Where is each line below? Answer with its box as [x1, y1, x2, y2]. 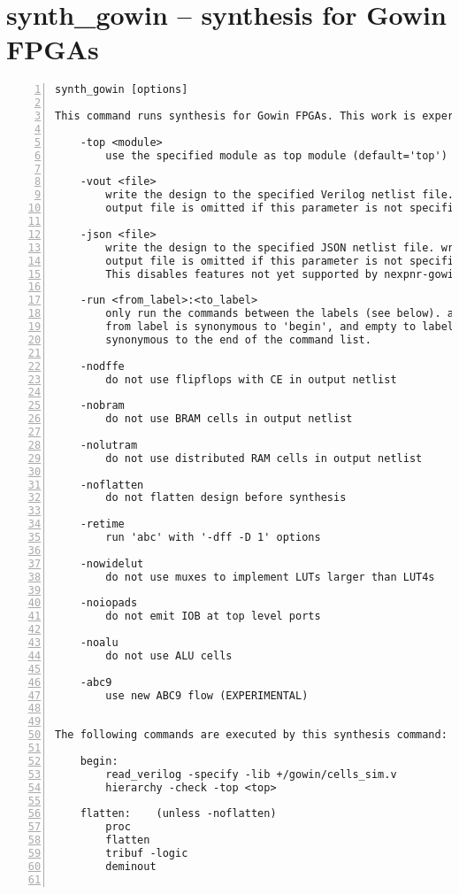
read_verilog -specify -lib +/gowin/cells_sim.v [105, 767, 397, 781]
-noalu [80, 636, 119, 650]
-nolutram [80, 438, 138, 451]
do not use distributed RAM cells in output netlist [105, 451, 423, 465]
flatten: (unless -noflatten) [80, 807, 277, 821]
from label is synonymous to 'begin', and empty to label [105, 320, 455, 334]
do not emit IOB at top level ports [105, 610, 321, 623]
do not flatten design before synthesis [105, 491, 347, 505]
